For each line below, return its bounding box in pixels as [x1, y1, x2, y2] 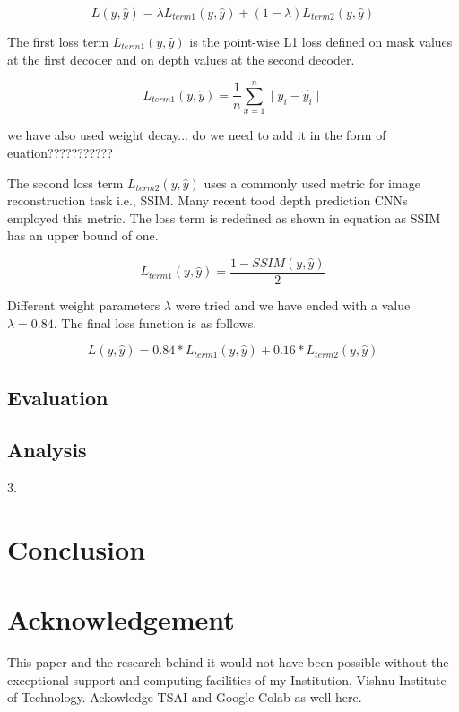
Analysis [7, 436, 87, 464]
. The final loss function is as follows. [53, 313, 257, 332]
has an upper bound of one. [7, 226, 159, 245]
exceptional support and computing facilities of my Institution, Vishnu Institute [7, 670, 446, 689]
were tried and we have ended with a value [175, 295, 411, 314]
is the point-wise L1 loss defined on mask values [189, 32, 453, 50]
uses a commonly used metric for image [204, 173, 420, 192]
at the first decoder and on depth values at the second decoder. [7, 49, 355, 68]
